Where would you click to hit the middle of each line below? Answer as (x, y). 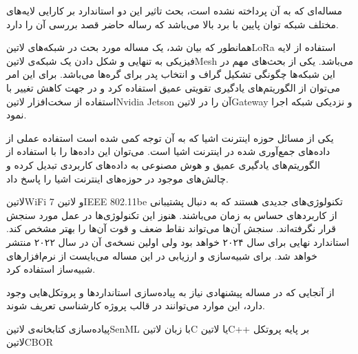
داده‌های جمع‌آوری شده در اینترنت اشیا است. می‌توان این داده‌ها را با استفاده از (168, 151)
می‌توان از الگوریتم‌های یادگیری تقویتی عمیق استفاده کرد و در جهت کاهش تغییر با (173, 87)
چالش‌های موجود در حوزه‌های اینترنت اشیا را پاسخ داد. (117, 178)
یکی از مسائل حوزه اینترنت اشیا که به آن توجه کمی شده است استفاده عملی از (170, 137)
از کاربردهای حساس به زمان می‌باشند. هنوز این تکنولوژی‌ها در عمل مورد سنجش (172, 215)
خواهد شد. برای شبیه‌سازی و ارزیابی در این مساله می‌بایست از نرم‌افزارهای (162, 255)
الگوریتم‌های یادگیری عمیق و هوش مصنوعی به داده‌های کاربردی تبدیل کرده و (164, 164)
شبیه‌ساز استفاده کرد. (51, 269)
